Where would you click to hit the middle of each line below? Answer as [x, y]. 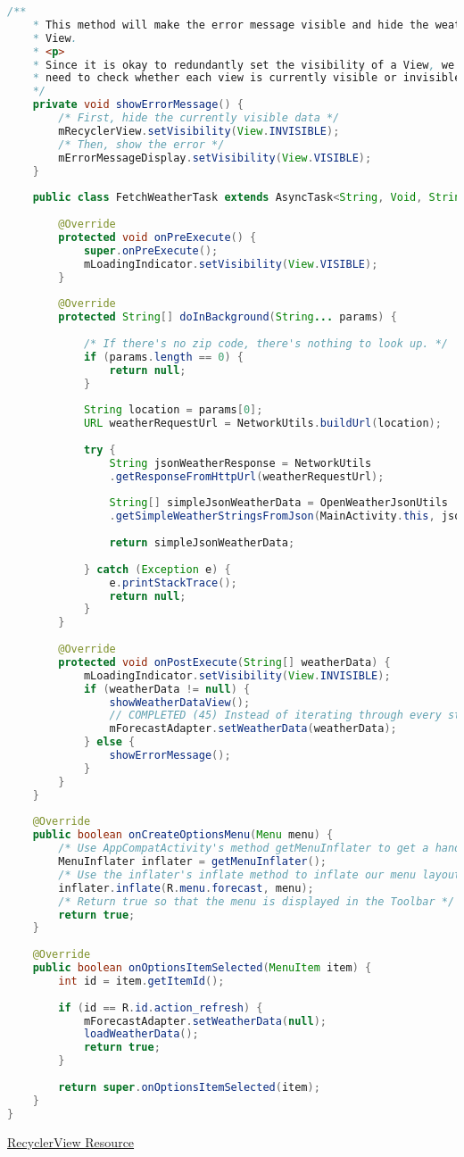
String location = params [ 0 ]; [173, 410]
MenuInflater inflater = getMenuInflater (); [192, 862]
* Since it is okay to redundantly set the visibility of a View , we [244, 65]
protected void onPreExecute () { [157, 237]
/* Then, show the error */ [141, 144]
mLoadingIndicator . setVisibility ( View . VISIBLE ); [231, 264]
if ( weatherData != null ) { [167, 689]
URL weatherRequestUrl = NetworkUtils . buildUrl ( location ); [262, 424]
